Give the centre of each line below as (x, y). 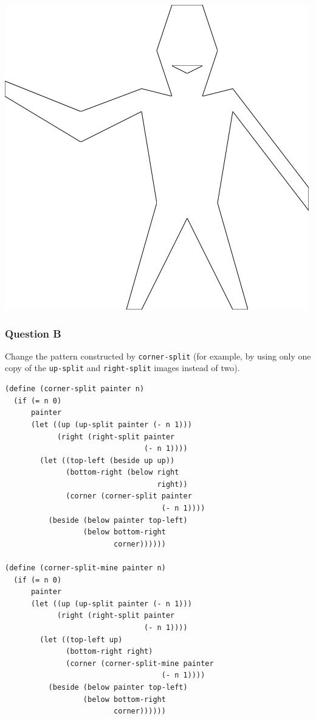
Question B (33, 333)
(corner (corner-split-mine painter (140, 663)
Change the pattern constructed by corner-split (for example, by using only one (158, 356)
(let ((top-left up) (81, 639)
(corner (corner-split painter (129, 496)
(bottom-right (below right (122, 473)
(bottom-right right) (109, 652)
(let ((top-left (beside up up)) (107, 460)
